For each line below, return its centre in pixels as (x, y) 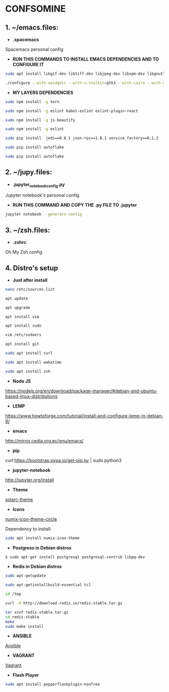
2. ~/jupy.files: (29, 172)
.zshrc (19, 242)
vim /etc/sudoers (23, 335)
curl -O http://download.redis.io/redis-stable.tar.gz (64, 603)
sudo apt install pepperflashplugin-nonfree (53, 684)
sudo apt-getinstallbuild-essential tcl (48, 585)
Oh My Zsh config (24, 252)
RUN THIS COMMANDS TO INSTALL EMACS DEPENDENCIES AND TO (86, 59)
